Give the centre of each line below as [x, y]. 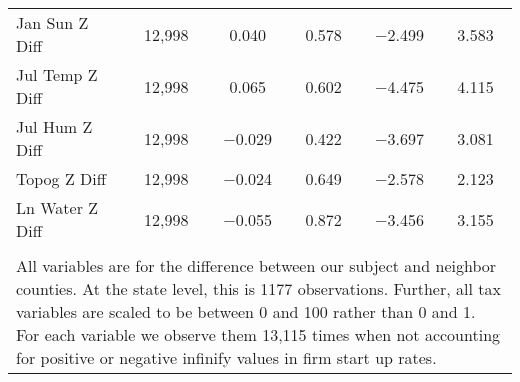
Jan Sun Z [52, 22]
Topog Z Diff [61, 178]
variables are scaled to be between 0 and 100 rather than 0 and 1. [246, 311]
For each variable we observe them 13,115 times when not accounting [258, 334]
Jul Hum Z [54, 126]
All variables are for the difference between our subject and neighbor [256, 265]
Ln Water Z [57, 207]
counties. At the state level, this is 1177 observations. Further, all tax [258, 288]
